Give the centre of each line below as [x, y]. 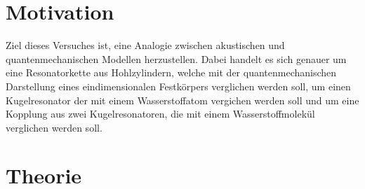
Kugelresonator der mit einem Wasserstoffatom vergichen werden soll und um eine [182, 100]
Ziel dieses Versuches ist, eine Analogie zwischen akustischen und [145, 45]
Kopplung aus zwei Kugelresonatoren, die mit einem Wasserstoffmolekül [160, 114]
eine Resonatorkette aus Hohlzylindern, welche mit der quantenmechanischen [171, 72]
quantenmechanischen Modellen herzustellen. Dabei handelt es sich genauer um [176, 58]
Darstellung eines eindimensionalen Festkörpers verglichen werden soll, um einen [178, 86]
